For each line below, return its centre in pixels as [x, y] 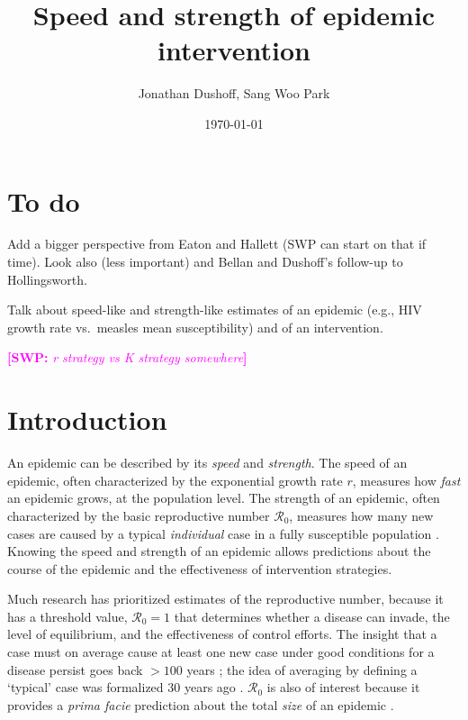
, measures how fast [406, 480]
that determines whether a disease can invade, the [312, 616]
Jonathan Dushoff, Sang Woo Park [234, 93]
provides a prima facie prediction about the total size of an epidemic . [201, 704]
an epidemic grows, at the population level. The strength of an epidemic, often [224, 498]
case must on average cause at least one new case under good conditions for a [221, 652]
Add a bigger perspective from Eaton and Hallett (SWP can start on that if [217, 244]
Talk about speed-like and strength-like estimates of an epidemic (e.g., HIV [215, 310]
